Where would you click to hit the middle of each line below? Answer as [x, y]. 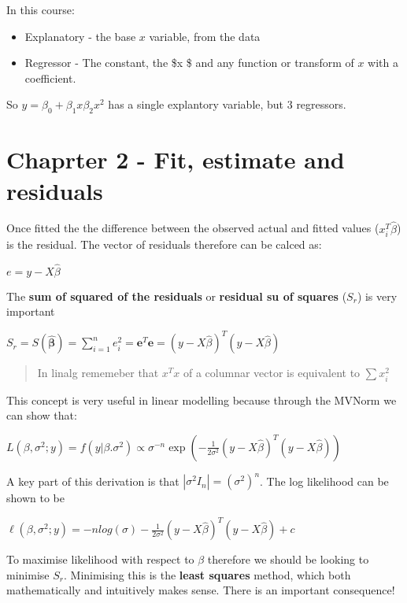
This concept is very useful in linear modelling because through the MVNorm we [202, 400]
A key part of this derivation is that [93, 481]
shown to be [35, 498]
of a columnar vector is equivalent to [272, 373]
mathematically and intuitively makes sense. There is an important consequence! [201, 590]
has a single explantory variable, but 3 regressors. [227, 104]
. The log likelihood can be [324, 481]
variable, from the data [205, 36]
